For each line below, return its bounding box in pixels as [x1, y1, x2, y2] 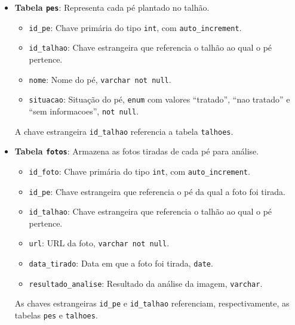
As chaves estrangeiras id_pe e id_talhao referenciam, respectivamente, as [14, 297, 290, 309]
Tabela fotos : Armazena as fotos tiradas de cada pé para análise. [14, 145, 259, 157]
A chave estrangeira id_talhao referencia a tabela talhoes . [14, 125, 233, 137]
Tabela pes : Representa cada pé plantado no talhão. [14, 1, 210, 13]
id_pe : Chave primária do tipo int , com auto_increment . [29, 21, 242, 33]
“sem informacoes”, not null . [29, 104, 139, 117]
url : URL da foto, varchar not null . [29, 237, 170, 249]
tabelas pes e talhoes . [14, 309, 98, 321]
